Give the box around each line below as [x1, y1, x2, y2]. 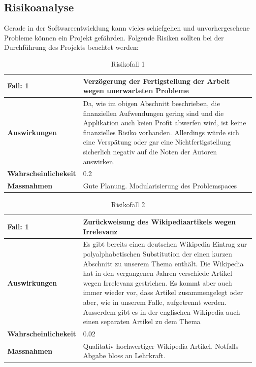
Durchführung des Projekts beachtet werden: [4, 42, 139, 52]
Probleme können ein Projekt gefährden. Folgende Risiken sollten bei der [4, 32, 224, 42]
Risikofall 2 [111, 199, 145, 210]
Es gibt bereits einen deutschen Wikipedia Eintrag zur [83, 239, 247, 249]
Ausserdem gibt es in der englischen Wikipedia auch [83, 306, 240, 317]
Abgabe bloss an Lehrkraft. [83, 350, 165, 361]
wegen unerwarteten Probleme [83, 85, 189, 96]
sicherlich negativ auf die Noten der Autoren [83, 146, 217, 156]
